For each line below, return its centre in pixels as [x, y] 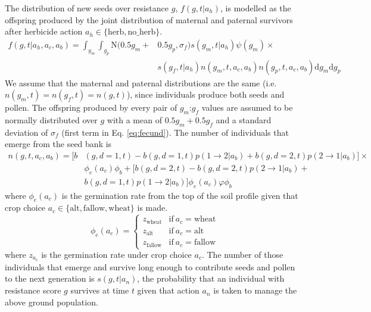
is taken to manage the [255, 290]
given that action [168, 290]
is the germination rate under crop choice [116, 255]
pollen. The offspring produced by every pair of [91, 107]
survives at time [100, 290]
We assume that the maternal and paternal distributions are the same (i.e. [141, 82]
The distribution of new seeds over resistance [87, 8]
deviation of [26, 132]
